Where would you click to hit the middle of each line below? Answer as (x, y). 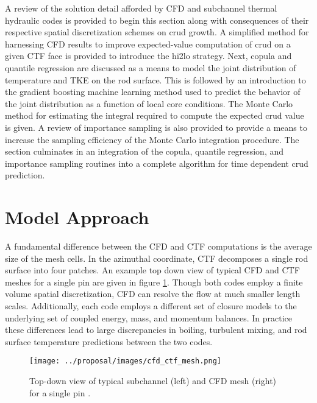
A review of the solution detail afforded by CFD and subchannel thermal (141, 8)
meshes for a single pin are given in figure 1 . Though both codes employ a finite (154, 282)
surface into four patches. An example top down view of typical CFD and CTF (152, 270)
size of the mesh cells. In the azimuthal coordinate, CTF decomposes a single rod (157, 258)
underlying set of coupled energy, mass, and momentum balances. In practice (148, 317)
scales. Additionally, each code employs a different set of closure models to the (151, 306)
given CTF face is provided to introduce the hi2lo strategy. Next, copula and (148, 56)
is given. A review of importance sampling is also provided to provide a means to (156, 127)
